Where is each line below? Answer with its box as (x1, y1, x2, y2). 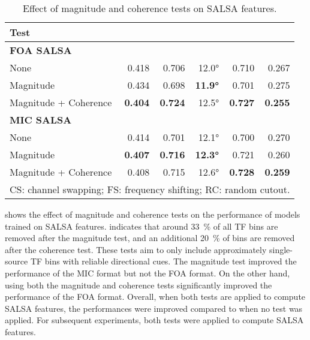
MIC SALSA (10, 113, 72, 127)
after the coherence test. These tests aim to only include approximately (5, 243, 267, 255)
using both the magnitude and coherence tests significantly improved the (5, 278, 272, 291)
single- (269, 243, 293, 255)
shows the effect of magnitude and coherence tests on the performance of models (5, 208, 300, 220)
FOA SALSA (10, 43, 72, 57)
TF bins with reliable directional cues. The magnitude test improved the (30, 255, 297, 267)
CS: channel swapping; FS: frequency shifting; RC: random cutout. (10, 182, 290, 196)
